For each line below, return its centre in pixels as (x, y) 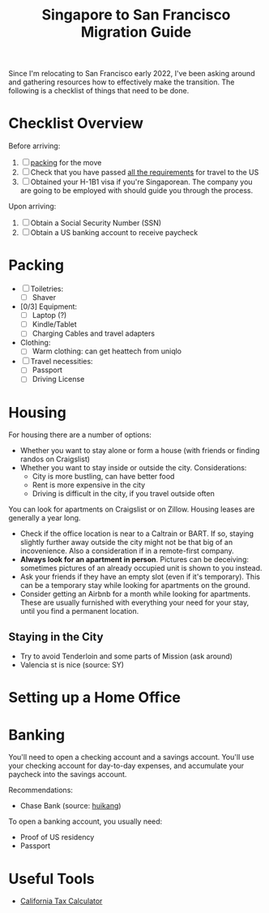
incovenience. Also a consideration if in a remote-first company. (127, 551)
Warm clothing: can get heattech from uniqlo (107, 351)
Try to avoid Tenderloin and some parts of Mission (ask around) (126, 656)
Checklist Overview (76, 124)
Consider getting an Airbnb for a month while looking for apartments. (135, 594)
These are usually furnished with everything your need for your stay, (134, 602)
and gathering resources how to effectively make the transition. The (122, 82)
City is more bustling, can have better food (103, 477)
